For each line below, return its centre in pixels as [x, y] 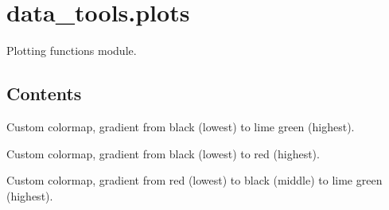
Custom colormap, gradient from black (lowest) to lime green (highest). [181, 126]
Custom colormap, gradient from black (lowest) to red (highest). [163, 153]
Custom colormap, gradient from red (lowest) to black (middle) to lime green [194, 180]
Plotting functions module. [72, 51]
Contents [44, 93]
